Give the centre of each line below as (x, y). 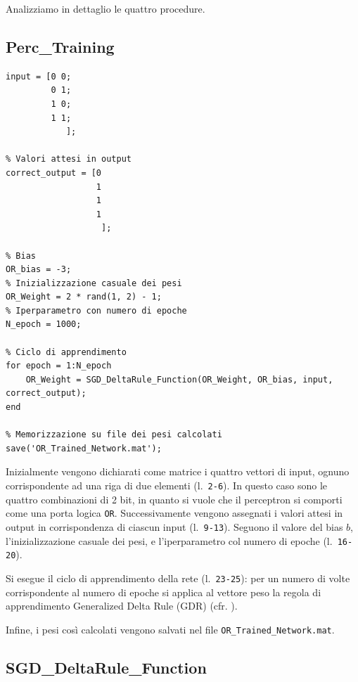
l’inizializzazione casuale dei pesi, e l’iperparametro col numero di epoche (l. (169, 540)
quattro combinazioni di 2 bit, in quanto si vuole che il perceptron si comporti (174, 499)
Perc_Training (60, 46)
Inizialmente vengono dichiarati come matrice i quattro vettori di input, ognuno (178, 471)
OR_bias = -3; (39, 270)
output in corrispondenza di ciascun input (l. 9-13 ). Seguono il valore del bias (174, 526)
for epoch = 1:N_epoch (59, 366)
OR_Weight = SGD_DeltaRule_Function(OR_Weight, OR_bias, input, (179, 379)
